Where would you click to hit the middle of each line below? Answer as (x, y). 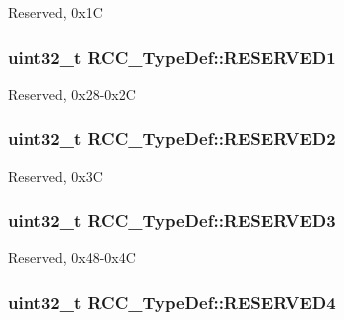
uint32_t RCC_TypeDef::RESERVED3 (172, 220)
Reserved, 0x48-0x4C (72, 257)
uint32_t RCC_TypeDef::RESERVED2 (172, 138)
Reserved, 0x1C (55, 12)
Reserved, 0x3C (55, 175)
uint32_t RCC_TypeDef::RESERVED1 (172, 56)
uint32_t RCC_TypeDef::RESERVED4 (172, 301)
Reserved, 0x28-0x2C (72, 93)
